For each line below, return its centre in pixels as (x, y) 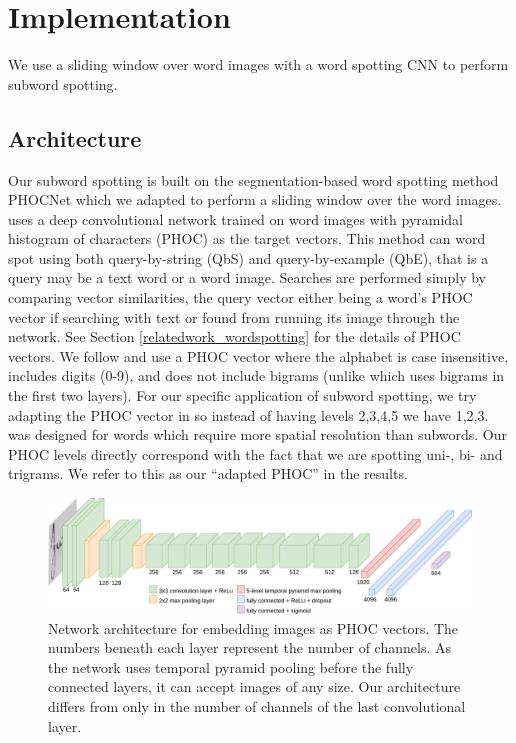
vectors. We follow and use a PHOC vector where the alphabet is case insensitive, (258, 355)
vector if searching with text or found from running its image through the (234, 316)
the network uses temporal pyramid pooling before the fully (231, 666)
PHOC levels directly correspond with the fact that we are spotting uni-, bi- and (255, 453)
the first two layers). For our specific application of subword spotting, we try (242, 395)
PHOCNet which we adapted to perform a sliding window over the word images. (255, 199)
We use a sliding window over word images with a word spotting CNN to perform (258, 64)
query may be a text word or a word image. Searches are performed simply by (247, 277)
